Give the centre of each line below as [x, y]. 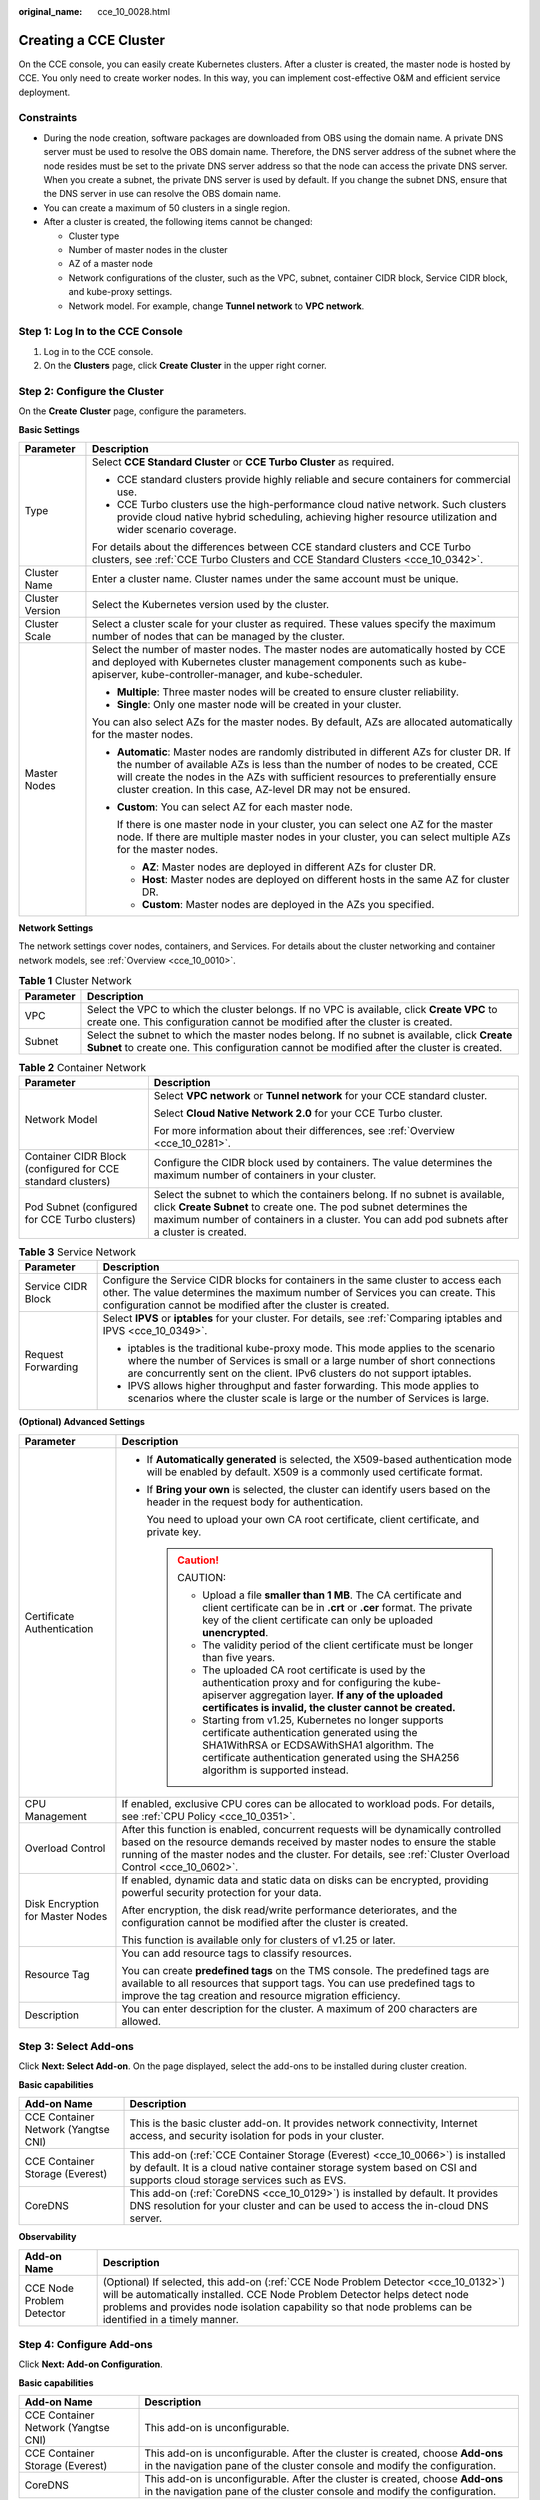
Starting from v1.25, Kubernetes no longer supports [322, 1720]
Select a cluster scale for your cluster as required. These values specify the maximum [293, 623]
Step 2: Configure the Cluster [91, 391]
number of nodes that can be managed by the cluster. [218, 636]
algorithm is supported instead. [275, 1770]
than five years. [238, 1657]
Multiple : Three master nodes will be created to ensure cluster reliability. [287, 692]
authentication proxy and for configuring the [306, 1682]
